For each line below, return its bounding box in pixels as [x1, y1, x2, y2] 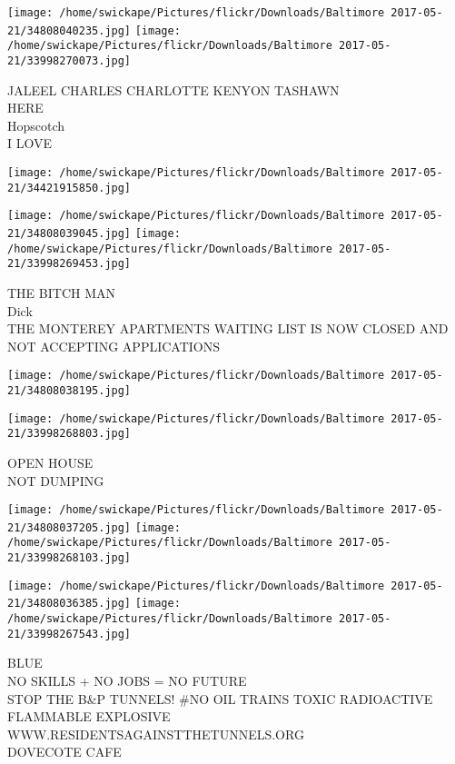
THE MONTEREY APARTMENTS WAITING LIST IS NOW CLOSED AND [7, 319, 449, 338]
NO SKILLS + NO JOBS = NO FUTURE [7, 670, 247, 690]
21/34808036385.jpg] [7, 597, 132, 610]
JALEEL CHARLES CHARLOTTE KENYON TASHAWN [7, 80, 340, 99]
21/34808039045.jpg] [7, 226, 132, 240]
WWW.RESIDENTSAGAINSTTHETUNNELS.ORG [7, 724, 304, 743]
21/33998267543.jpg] [7, 627, 132, 640]
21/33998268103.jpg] [7, 551, 132, 565]
